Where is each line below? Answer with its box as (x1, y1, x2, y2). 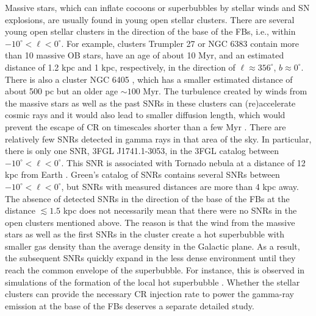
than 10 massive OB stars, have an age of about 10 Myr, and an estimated (5, 49, 284, 61)
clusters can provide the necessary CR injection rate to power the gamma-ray (5, 287, 294, 300)
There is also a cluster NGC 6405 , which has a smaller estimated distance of (5, 72, 293, 85)
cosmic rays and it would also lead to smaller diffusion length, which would (5, 108, 285, 121)
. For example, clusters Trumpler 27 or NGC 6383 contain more (61, 37, 300, 49)
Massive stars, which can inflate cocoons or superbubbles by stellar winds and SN (5, 1, 310, 13)
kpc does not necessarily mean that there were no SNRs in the (63, 204, 297, 217)
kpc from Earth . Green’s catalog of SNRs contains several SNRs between (5, 168, 280, 181)
